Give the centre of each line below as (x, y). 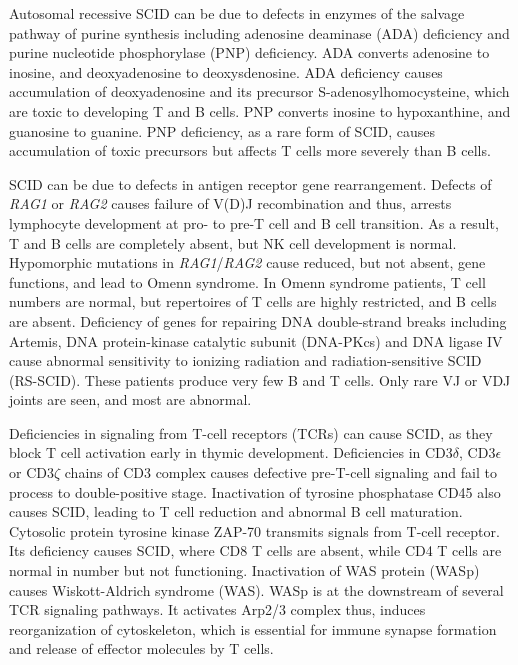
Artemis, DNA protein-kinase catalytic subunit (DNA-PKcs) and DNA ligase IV (256, 340)
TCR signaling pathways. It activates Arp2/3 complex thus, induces (217, 609)
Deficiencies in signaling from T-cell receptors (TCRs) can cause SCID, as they (251, 432)
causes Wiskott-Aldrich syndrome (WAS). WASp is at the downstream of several (256, 589)
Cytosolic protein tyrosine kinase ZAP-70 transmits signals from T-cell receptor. (254, 530)
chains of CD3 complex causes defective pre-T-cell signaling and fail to (280, 472)
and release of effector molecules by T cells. (141, 648)
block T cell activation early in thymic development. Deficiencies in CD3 (231, 452)
